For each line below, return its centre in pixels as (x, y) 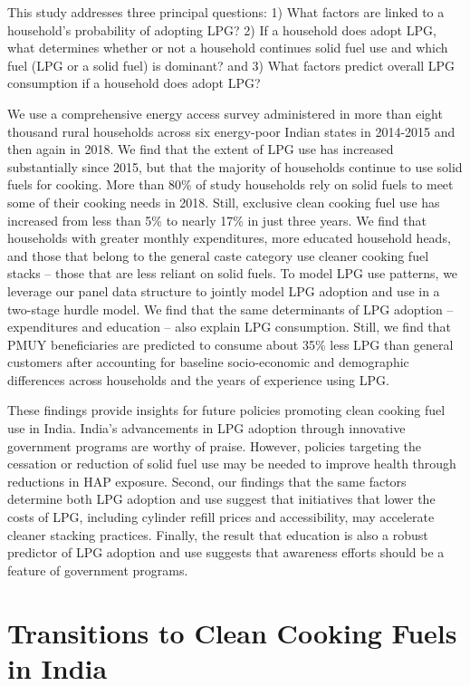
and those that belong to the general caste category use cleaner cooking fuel (218, 255)
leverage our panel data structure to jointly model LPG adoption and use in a (224, 290)
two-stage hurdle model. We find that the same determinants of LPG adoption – (230, 309)
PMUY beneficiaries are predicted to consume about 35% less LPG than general (230, 344)
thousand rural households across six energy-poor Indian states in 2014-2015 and (231, 131)
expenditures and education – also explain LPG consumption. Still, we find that (230, 327)
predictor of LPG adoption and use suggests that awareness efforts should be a (226, 552)
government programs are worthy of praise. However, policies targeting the (215, 445)
